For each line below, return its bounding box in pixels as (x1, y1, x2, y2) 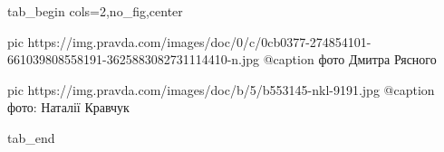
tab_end (7, 128, 55, 147)
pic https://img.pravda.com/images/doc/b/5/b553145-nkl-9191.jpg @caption (7, 80, 435, 99)
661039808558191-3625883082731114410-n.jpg (7, 50, 260, 69)
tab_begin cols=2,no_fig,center (7, 2, 183, 20)
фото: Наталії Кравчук (7, 98, 130, 117)
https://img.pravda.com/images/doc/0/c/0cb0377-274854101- (27, 32, 372, 51)
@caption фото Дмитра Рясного (263, 50, 437, 69)
